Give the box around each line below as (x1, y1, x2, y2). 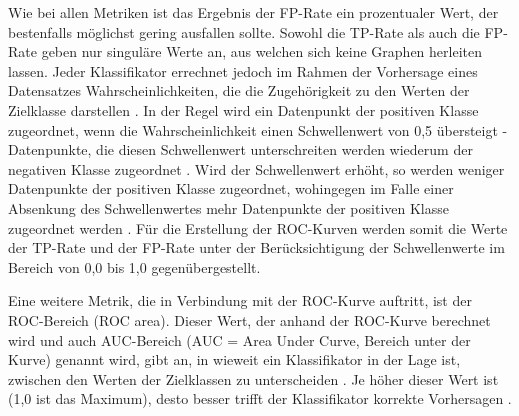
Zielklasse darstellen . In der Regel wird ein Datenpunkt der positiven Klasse (8, 99, 479, 120)
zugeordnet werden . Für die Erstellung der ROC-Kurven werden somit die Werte (8, 217, 508, 238)
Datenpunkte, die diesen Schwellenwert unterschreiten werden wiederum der (8, 139, 473, 160)
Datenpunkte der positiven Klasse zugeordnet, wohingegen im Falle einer (8, 178, 454, 199)
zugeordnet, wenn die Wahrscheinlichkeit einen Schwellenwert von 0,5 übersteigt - (8, 119, 508, 140)
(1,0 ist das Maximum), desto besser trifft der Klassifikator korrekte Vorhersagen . (8, 388, 512, 409)
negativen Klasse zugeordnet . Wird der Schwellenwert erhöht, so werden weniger (8, 158, 505, 179)
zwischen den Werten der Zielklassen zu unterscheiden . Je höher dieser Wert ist (8, 368, 499, 389)
